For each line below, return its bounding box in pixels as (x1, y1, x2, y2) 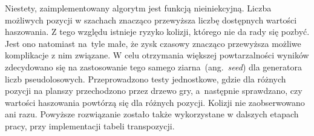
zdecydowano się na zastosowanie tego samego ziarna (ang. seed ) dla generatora (5, 60, 302, 73)
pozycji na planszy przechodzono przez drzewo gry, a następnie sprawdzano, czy (5, 84, 303, 97)
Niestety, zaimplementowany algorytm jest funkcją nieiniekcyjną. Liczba (5, 2, 272, 14)
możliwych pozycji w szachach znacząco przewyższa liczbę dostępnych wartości (5, 13, 297, 26)
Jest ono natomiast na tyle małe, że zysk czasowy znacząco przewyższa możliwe (5, 37, 301, 49)
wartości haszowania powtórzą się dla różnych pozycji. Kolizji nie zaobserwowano (5, 96, 305, 108)
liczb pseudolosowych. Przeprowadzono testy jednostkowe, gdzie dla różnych (5, 72, 286, 85)
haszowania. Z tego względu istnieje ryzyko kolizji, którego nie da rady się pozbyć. (5, 25, 310, 38)
